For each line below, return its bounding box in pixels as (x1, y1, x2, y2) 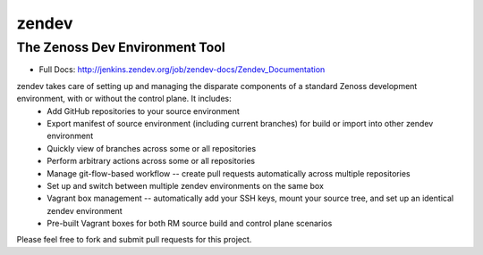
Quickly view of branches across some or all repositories (47, 143, 257, 153)
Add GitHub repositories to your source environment (47, 105, 241, 116)
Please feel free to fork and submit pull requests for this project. (16, 234, 252, 245)
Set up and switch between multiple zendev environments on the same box (47, 180, 324, 191)
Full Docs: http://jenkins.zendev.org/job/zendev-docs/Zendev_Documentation (38, 64, 326, 75)
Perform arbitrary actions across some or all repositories (47, 156, 255, 167)
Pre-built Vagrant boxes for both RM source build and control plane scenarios (47, 218, 333, 229)
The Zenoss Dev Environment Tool (16, 39, 225, 55)
